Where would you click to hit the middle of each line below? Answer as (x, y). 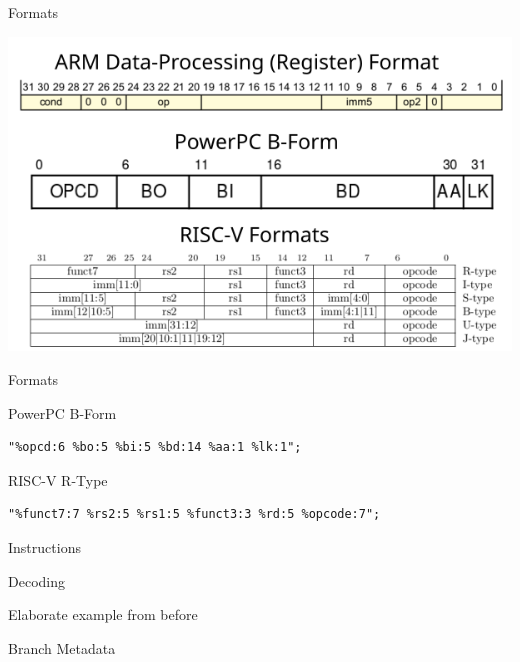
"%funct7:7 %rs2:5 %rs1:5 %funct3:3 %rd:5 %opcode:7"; (194, 514)
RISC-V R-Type (58, 479)
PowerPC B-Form (62, 412)
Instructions (44, 547)
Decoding (36, 580)
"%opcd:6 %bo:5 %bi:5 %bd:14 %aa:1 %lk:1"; (155, 447)
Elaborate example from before (103, 614)
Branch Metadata (62, 647)
